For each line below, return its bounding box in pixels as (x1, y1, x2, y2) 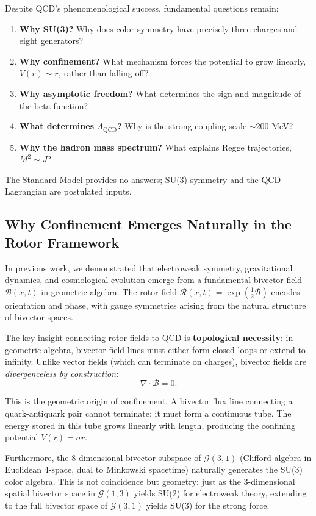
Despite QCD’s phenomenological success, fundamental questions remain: (5, 2, 279, 14)
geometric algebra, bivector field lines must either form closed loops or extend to (5, 343, 306, 356)
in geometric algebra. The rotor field (41, 285, 177, 298)
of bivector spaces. (5, 310, 73, 323)
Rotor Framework (5, 232, 120, 251)
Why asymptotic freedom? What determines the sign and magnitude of (19, 87, 301, 99)
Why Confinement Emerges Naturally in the (5, 215, 292, 234)
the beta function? (19, 99, 88, 112)
